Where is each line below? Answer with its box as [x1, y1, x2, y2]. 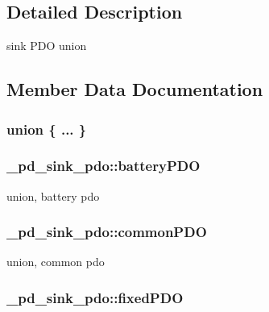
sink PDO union [6, 37, 87, 54]
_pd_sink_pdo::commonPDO [6, 222, 207, 242]
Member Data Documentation [6, 77, 263, 102]
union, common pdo [6, 253, 105, 270]
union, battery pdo [6, 187, 100, 204]
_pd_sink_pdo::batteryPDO [6, 156, 201, 176]
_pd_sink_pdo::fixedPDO [6, 287, 184, 307]
